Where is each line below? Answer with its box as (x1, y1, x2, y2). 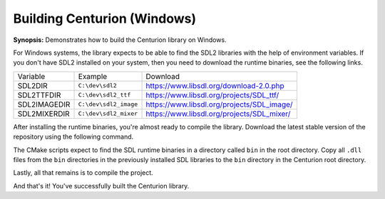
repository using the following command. (13, 132, 134, 141)
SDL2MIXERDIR (17, 109, 71, 119)
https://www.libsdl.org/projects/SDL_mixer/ (145, 109, 291, 119)
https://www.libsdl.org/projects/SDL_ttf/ (145, 90, 279, 99)
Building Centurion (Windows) (13, 11, 197, 26)
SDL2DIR (17, 80, 48, 90)
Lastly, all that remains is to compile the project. (13, 168, 153, 177)
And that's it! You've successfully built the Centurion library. (13, 181, 190, 190)
